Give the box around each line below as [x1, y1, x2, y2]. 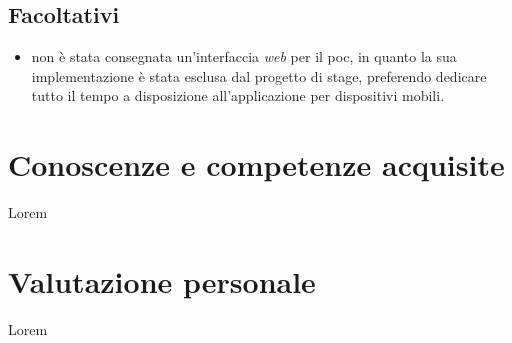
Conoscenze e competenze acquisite [8, 144, 505, 185]
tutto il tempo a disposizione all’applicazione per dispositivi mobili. [31, 85, 445, 106]
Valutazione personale [8, 260, 316, 301]
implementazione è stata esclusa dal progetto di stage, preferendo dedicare [31, 65, 487, 86]
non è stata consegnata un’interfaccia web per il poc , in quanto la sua [31, 46, 457, 67]
